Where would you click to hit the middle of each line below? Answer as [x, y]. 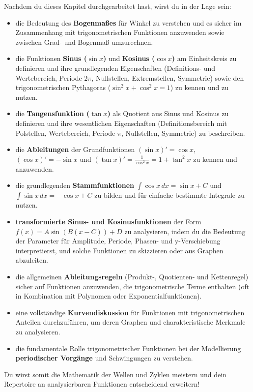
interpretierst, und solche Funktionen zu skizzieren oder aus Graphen [119, 250]
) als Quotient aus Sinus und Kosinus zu [168, 113]
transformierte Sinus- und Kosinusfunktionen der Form [108, 222]
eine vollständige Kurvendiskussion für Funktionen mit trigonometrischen [130, 312]
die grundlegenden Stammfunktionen [75, 185]
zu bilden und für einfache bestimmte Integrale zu [169, 195]
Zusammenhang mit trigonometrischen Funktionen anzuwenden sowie [120, 32]
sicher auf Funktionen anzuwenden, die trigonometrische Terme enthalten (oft [132, 286]
